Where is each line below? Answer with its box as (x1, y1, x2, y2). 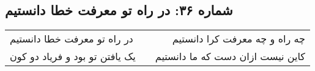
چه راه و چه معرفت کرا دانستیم (172, 32, 305, 46)
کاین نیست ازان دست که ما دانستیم (155, 49, 305, 64)
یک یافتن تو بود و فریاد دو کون (10, 49, 136, 64)
